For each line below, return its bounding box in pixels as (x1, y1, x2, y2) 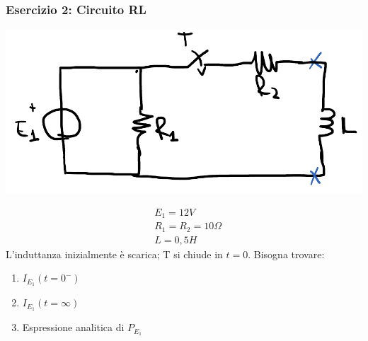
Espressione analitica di (22, 320, 125, 335)
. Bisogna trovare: (248, 246, 325, 261)
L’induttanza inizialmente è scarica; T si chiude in (6, 246, 223, 261)
